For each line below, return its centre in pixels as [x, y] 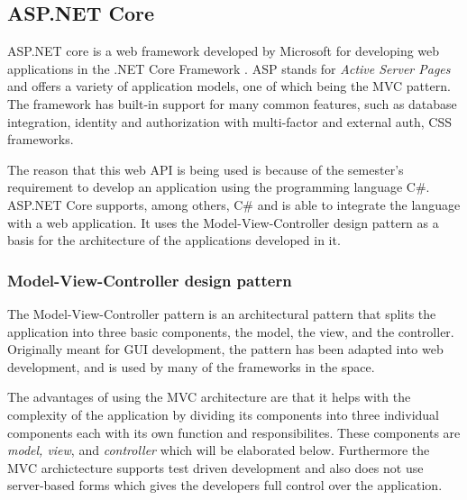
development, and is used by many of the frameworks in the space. [191, 366]
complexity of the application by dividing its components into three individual [223, 414]
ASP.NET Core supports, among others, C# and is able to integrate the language [234, 204]
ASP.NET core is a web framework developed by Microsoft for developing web [224, 51]
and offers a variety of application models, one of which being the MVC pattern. [229, 86]
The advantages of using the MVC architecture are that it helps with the [209, 397]
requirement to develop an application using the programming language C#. [219, 187]
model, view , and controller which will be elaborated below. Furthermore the [219, 450]
